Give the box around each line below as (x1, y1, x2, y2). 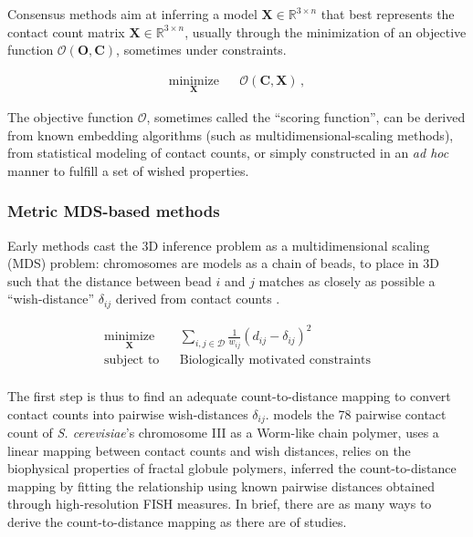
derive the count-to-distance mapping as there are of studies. (7, 511, 347, 531)
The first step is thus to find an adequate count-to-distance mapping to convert (7, 386, 451, 405)
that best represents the (321, 5, 455, 23)
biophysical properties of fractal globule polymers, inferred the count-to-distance (7, 459, 457, 478)
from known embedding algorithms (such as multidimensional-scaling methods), (7, 125, 454, 144)
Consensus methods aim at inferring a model (7, 5, 258, 23)
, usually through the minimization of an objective (184, 22, 467, 41)
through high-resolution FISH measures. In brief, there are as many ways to (7, 494, 432, 513)
